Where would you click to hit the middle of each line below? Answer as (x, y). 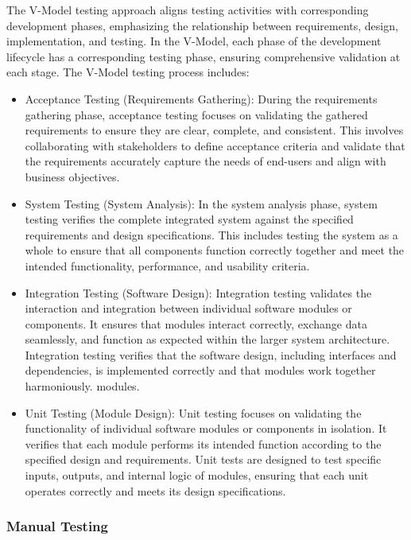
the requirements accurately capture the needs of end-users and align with (205, 161)
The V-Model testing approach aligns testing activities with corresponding (188, 10)
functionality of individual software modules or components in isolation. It (206, 428)
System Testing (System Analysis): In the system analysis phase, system (201, 203)
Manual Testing (57, 526)
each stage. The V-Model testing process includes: (128, 72)
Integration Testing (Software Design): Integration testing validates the (198, 292)
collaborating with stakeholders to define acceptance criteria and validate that (215, 145)
